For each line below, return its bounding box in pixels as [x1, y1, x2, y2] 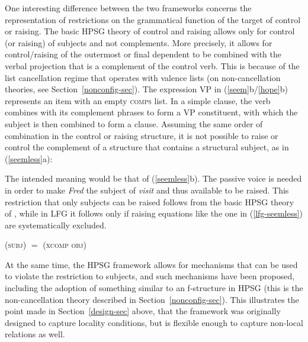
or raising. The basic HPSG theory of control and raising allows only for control [5, 25, 295, 37]
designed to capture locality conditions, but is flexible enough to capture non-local [5, 316, 303, 328]
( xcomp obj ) [43, 238, 86, 251]
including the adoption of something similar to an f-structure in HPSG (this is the [5, 282, 303, 294]
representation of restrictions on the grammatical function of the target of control [5, 13, 301, 25]
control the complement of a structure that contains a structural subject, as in [5, 141, 289, 153]
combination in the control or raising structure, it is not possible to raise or [5, 129, 278, 141]
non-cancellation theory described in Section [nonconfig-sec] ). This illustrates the [5, 293, 299, 305]
